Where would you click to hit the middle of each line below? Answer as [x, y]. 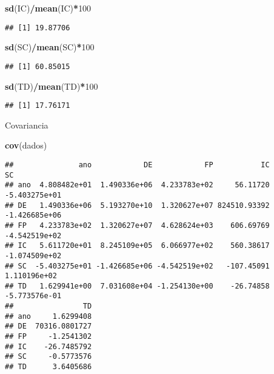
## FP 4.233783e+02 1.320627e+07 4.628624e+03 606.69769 [137, 225]
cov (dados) [26, 145]
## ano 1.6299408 [48, 316]
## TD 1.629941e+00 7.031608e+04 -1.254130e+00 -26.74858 [137, 286]
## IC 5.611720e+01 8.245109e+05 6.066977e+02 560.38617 [137, 246]
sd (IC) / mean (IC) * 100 [48, 8]
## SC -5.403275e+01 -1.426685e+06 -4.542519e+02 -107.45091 [137, 266]
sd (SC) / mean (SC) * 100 [50, 47]
